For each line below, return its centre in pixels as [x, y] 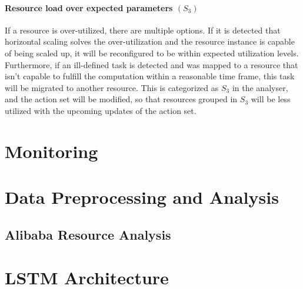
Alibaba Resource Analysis [88, 234]
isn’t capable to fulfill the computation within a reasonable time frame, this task [150, 76]
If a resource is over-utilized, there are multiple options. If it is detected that [143, 30]
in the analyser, [260, 87]
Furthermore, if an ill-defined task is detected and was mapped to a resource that [151, 64]
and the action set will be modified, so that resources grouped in [121, 99]
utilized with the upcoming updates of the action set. [101, 110]
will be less [271, 99]
